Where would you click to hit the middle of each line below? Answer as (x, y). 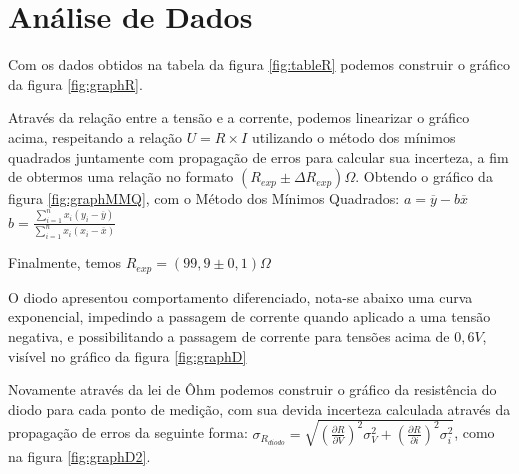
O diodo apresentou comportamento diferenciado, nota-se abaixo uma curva (240, 296)
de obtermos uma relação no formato (121, 176)
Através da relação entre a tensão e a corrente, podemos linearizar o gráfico (239, 117)
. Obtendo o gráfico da (424, 176)
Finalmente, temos (65, 262)
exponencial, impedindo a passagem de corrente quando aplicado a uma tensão (249, 316)
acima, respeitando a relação (95, 136)
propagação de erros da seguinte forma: (128, 432)
